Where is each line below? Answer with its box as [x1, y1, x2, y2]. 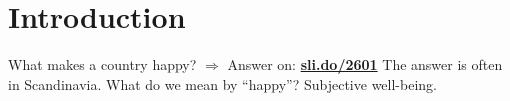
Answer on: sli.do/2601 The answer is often [227, 54, 503, 75]
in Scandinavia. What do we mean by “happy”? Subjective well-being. [8, 73, 437, 94]
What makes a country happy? [8, 54, 197, 75]
